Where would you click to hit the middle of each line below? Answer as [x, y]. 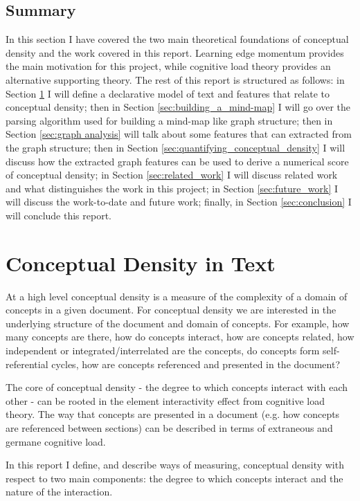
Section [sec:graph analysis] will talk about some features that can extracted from [179, 134]
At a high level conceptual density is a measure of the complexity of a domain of [177, 296]
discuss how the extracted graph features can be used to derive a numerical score [177, 161]
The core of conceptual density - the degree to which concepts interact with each [177, 387]
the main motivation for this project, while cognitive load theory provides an [168, 66]
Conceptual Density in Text [141, 263]
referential [27, 364]
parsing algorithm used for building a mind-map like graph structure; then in [169, 120]
